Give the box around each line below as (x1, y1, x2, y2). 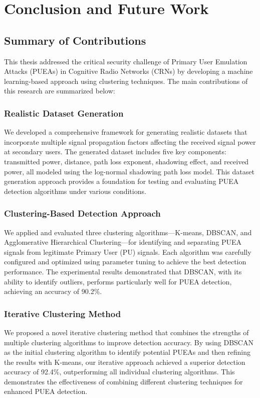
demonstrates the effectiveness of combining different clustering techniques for (4, 376, 243, 386)
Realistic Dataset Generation (4, 107, 124, 119)
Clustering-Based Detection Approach (4, 207, 161, 220)
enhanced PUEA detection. (4, 386, 88, 396)
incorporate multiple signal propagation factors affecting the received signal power (4, 136, 256, 147)
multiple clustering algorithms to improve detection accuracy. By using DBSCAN (4, 337, 253, 347)
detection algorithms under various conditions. (4, 185, 146, 196)
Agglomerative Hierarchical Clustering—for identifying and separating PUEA (4, 237, 242, 247)
